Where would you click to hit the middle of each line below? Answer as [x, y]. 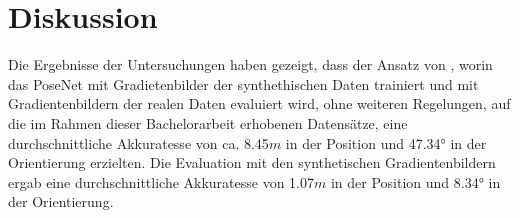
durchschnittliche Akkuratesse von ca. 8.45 [138, 142]
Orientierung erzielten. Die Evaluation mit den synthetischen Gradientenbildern [252, 162]
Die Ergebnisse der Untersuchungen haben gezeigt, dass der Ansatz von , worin [250, 64]
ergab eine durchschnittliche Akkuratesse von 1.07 [161, 181]
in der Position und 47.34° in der [386, 142]
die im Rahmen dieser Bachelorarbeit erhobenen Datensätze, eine [208, 122]
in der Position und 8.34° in [415, 181]
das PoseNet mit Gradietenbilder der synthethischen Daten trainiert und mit [243, 83]
